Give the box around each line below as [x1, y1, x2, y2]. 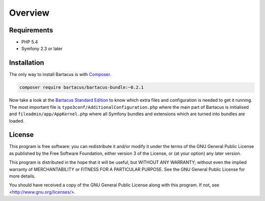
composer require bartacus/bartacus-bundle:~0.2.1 [19, 85, 144, 90]
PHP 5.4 [21, 39, 38, 45]
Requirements [9, 26, 53, 34]
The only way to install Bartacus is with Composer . [9, 72, 111, 77]
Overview [9, 7, 50, 18]
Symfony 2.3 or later [21, 46, 63, 51]
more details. [9, 173, 36, 179]
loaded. [9, 118, 25, 124]
